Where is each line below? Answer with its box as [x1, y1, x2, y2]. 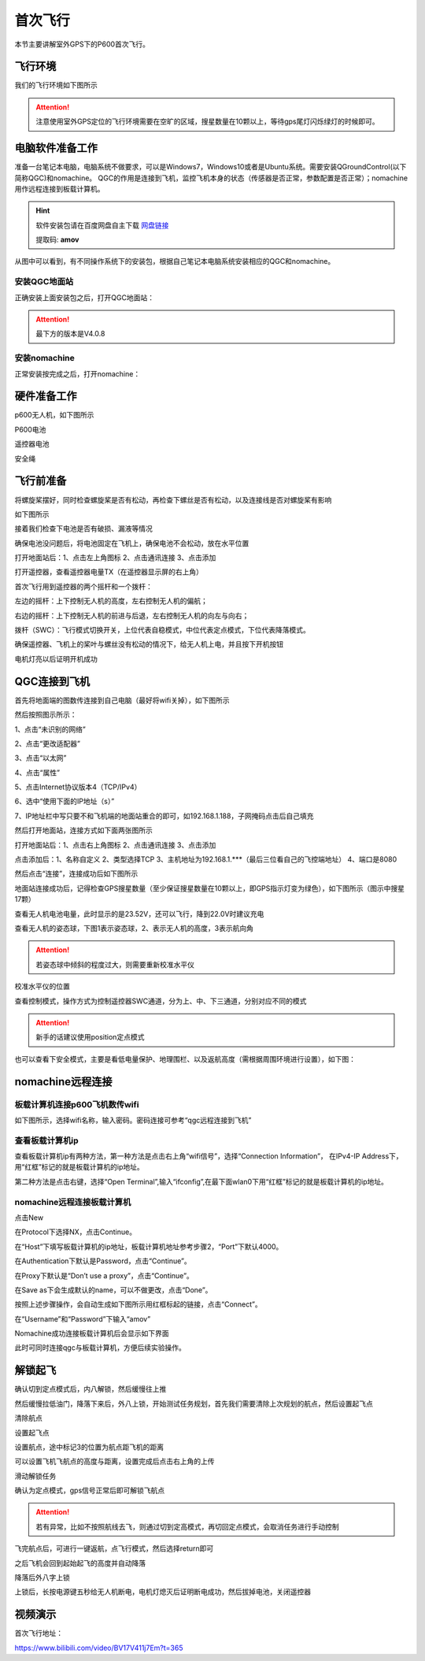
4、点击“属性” [14, 768, 61, 777]
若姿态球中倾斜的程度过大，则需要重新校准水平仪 [35, 959, 194, 969]
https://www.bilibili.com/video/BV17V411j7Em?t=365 [14, 1643, 183, 1652]
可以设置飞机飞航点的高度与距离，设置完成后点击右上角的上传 [14, 1457, 215, 1466]
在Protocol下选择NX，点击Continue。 [14, 1227, 137, 1236]
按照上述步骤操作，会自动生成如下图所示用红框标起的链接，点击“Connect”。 [14, 1300, 263, 1309]
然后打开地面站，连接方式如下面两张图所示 [14, 825, 153, 835]
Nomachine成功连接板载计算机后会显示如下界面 [14, 1329, 169, 1338]
